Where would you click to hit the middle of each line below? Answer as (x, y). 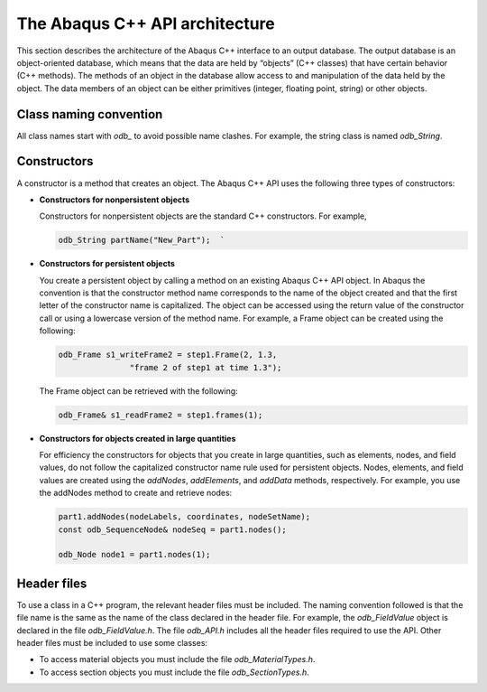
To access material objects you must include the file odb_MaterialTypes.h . (177, 659)
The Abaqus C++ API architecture (146, 23)
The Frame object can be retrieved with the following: (138, 391)
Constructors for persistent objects (107, 264)
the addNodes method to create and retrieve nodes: (136, 493)
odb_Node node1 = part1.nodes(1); (134, 555)
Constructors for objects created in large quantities (138, 438)
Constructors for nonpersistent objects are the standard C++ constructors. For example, (203, 216)
